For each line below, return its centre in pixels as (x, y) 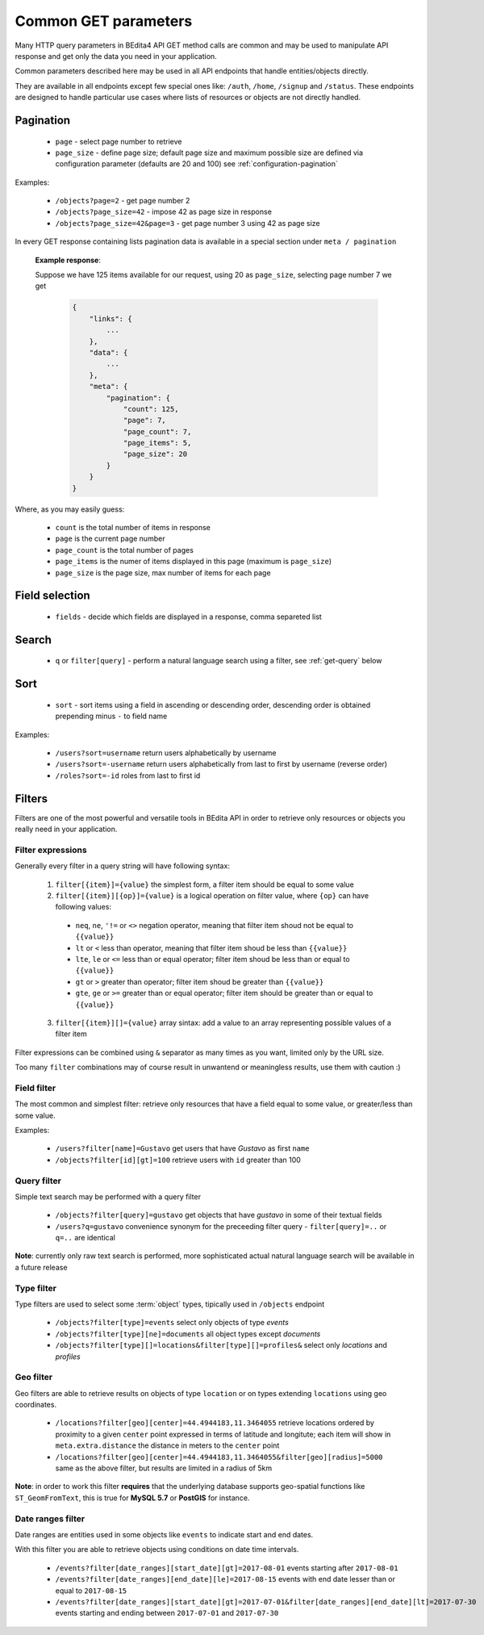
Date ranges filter (50, 1519)
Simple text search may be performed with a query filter (108, 1196)
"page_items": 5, (157, 443)
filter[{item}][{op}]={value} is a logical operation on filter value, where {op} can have (212, 895)
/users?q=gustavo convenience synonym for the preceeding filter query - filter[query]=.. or (221, 1226)
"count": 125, (151, 409)
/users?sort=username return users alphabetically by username (166, 753)
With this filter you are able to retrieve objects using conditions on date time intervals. (157, 1549)
